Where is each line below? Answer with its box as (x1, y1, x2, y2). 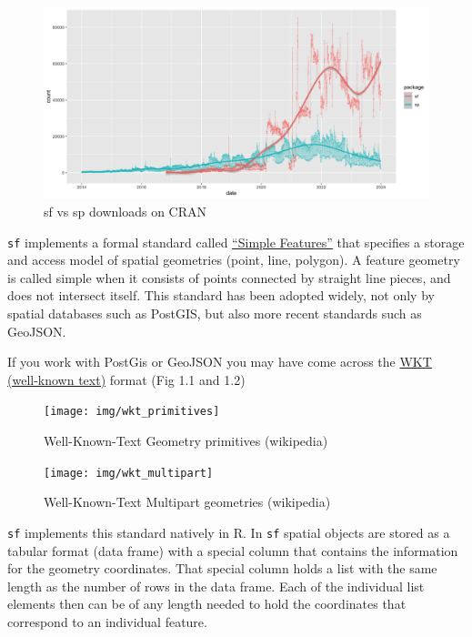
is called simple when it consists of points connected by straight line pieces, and (7, 268, 451, 287)
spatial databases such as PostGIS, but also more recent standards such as (7, 303, 422, 322)
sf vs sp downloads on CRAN (44, 201, 206, 220)
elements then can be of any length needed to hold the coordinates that (7, 594, 407, 613)
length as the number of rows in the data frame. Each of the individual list (7, 576, 425, 595)
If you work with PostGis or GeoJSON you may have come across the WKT (7, 352, 432, 371)
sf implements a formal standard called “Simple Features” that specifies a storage (7, 232, 465, 251)
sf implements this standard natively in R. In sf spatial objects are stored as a (7, 522, 450, 541)
